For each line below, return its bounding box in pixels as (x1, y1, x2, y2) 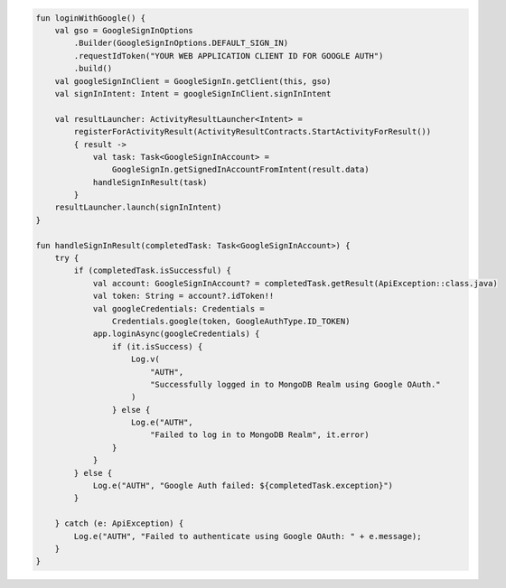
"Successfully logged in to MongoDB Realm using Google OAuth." (149, 379, 442, 389)
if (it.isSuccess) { (111, 341, 203, 351)
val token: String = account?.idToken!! (92, 291, 275, 302)
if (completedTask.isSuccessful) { (73, 266, 232, 275)
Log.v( (131, 354, 160, 365)
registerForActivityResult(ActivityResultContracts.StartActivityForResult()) (73, 126, 432, 137)
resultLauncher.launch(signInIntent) (54, 202, 222, 212)
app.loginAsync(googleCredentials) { (92, 329, 260, 339)
